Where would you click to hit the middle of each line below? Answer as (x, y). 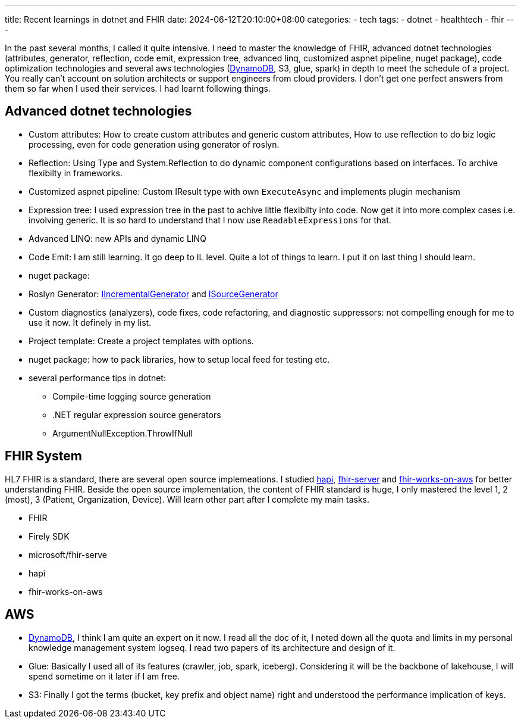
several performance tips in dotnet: (97, 378)
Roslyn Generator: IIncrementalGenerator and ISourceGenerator (153, 294)
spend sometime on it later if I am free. (104, 676)
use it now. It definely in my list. (90, 322)
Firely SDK (49, 536)
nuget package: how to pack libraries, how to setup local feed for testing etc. (179, 359)
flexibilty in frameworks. (76, 173)
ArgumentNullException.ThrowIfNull (123, 433)
